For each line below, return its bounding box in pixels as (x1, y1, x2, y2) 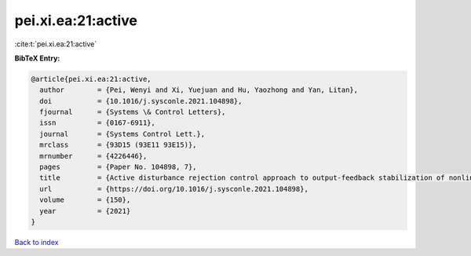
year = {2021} (39, 207, 131, 215)
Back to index (14, 237, 59, 247)
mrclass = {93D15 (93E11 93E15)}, (39, 141, 197, 149)
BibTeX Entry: (14, 53, 60, 63)
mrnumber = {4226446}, (39, 152, 148, 160)
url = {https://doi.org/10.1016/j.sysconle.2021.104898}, (39, 185, 309, 193)
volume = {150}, (39, 196, 131, 204)
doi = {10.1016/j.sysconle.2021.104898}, (39, 97, 243, 105)
